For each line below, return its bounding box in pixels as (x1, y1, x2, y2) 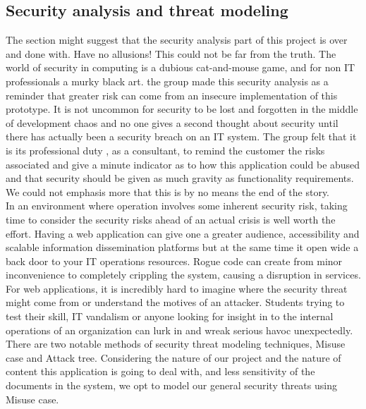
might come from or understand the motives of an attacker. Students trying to (6, 295, 345, 310)
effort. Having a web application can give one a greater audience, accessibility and (6, 226, 360, 240)
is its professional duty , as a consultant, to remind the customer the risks (6, 142, 325, 157)
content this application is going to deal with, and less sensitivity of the (6, 364, 315, 379)
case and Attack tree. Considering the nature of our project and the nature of (6, 350, 341, 365)
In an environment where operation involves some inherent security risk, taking (6, 198, 348, 213)
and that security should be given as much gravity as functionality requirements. (6, 171, 354, 185)
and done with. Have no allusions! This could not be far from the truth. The (6, 46, 336, 61)
